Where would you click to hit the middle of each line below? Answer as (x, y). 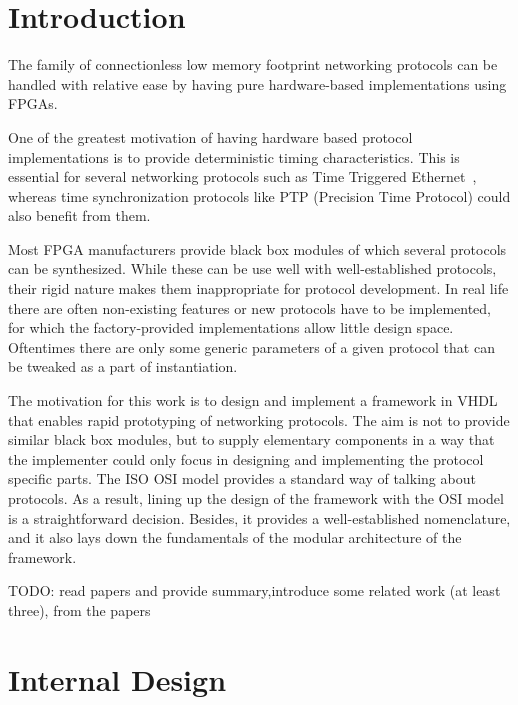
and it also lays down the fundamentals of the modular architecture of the (235, 537)
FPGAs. (33, 103)
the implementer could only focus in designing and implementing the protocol (246, 458)
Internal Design (117, 678)
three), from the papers (79, 609)
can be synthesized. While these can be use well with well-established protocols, (252, 268)
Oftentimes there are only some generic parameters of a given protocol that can (251, 346)
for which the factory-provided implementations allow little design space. (231, 327)
